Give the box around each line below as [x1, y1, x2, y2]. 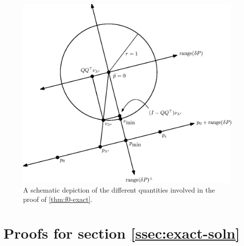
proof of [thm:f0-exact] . [23, 194, 93, 204]
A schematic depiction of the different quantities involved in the [23, 184, 215, 195]
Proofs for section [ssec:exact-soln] [3, 223, 240, 243]
